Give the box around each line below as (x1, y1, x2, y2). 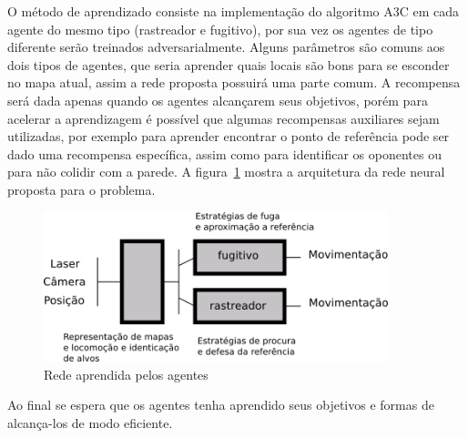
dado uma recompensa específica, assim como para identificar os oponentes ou (7, 144, 442, 163)
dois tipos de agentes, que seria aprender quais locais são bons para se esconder (7, 55, 450, 74)
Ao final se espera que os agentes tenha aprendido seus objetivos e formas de (7, 395, 434, 414)
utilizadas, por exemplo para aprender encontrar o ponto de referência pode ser (7, 127, 450, 146)
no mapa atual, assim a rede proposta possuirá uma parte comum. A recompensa (7, 73, 461, 92)
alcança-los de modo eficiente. (7, 413, 173, 432)
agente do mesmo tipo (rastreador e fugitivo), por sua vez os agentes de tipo (7, 19, 433, 38)
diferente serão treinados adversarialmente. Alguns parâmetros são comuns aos (7, 37, 445, 56)
